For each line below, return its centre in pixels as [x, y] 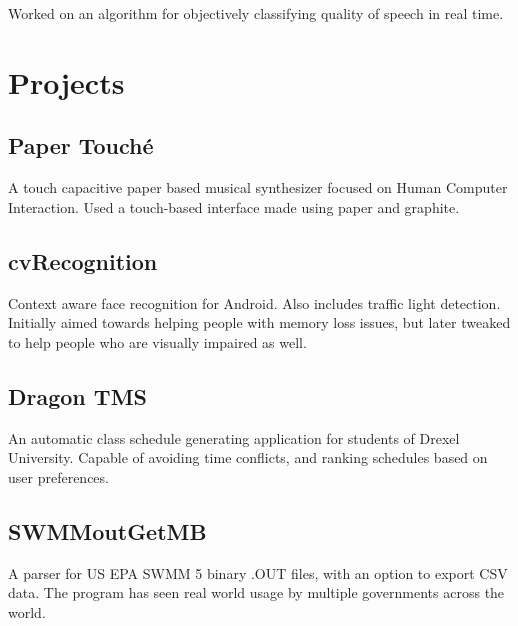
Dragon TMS [77, 395]
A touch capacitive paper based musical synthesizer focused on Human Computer [258, 187]
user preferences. [58, 476]
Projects [66, 81]
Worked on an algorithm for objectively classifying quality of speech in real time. [256, 13]
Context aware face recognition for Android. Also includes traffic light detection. [254, 302]
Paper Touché [81, 145]
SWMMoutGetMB [107, 530]
